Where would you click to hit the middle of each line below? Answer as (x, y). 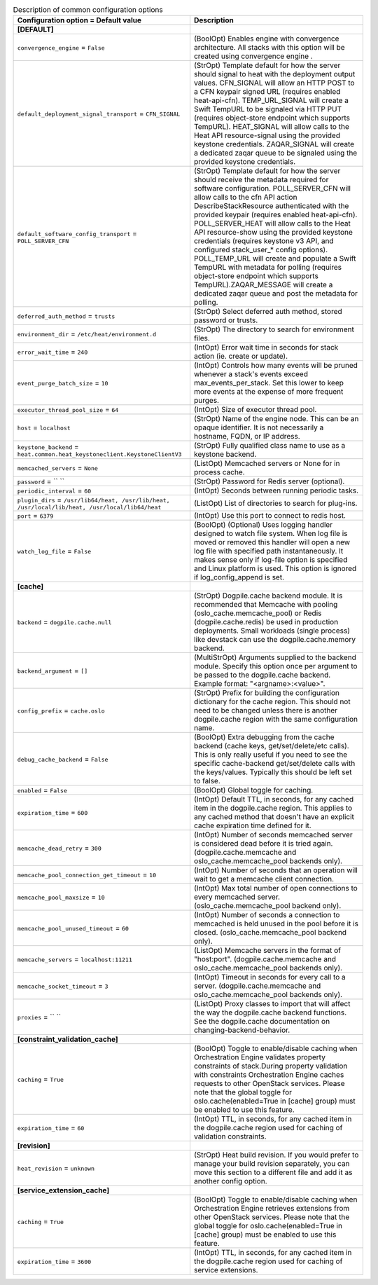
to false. (207, 781)
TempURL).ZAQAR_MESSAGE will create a (263, 285)
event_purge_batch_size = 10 (63, 383)
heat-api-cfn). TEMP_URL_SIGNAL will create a (271, 100)
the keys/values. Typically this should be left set (273, 772)
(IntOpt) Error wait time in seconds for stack (266, 348)
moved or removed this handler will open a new (272, 542)
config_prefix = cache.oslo (61, 710)
